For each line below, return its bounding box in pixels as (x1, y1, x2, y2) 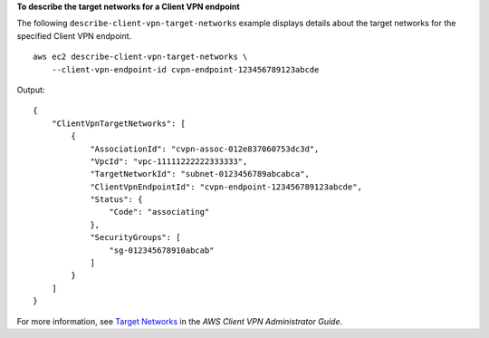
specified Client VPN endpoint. (16, 30, 132, 41)
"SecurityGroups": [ (90, 232, 181, 243)
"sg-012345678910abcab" (109, 245, 215, 256)
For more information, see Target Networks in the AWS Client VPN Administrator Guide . (16, 315, 343, 326)
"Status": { (90, 195, 143, 205)
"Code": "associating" (109, 207, 210, 217)
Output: (16, 84, 45, 95)
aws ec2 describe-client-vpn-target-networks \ (33, 52, 248, 63)
